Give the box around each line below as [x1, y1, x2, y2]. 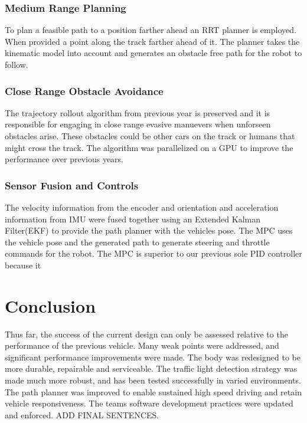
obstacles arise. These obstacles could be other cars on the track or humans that [5, 130, 295, 142]
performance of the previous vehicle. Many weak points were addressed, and [5, 339, 279, 352]
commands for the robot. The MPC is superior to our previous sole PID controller [5, 247, 302, 260]
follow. [5, 58, 28, 70]
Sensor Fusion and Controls [5, 178, 139, 192]
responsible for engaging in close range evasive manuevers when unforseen [5, 118, 271, 130]
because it [5, 258, 41, 271]
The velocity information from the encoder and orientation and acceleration [5, 201, 279, 213]
